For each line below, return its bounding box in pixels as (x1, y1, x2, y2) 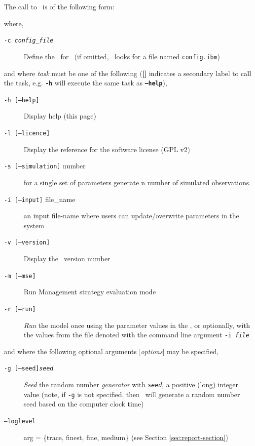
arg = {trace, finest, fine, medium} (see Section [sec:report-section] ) (24, 432, 228, 442)
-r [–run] (4, 305, 36, 313)
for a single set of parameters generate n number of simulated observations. (24, 177, 251, 187)
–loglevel (4, 417, 36, 425)
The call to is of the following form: (4, 1, 115, 11)
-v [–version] (4, 239, 50, 246)
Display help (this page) (24, 111, 96, 121)
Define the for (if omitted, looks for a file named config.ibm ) (24, 51, 220, 61)
